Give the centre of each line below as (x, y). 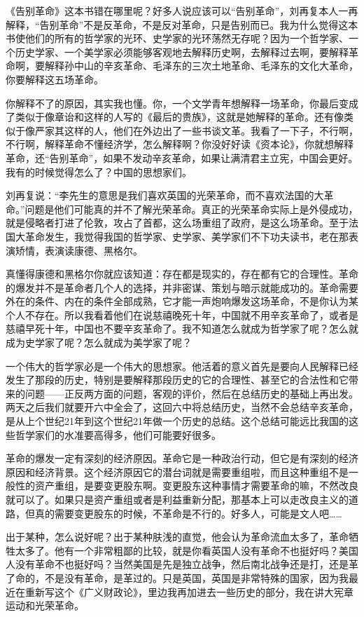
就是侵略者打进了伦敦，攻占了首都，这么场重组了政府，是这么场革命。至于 (177, 223)
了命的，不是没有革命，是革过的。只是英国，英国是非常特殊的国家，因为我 (177, 577)
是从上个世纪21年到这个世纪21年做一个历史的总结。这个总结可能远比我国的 (177, 421)
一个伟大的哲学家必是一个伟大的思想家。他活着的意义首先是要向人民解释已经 (182, 366)
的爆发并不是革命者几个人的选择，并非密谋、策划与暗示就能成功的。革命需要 (182, 287)
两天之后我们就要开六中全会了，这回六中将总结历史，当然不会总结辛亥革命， (182, 407)
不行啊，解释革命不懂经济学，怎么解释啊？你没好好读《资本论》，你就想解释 (180, 144)
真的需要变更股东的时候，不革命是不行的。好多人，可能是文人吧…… (188, 513)
